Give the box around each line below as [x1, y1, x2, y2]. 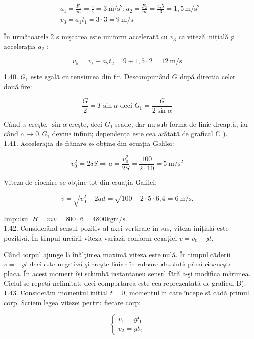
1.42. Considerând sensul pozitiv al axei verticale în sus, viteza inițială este [4, 223, 229, 233]
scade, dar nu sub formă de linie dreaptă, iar [115, 119, 249, 129]
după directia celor [180, 72, 236, 82]
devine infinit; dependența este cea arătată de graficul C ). [52, 128, 228, 139]
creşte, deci [69, 119, 102, 129]
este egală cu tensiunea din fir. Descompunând [30, 72, 170, 82]
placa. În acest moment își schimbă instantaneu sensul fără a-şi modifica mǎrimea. [4, 268, 251, 278]
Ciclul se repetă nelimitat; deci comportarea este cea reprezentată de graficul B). [4, 278, 246, 288]
